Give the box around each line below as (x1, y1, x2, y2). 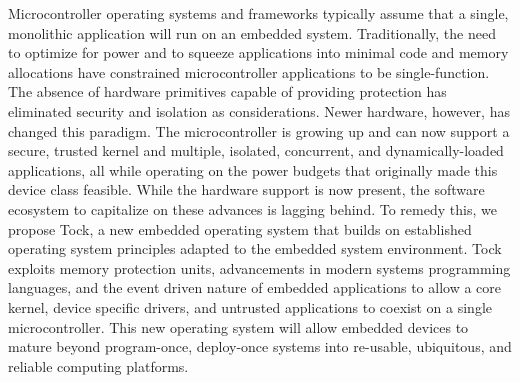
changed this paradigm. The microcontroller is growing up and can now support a (8, 120, 510, 141)
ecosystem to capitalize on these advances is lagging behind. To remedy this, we (8, 198, 497, 219)
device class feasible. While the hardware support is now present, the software (8, 179, 485, 200)
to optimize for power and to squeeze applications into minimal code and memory (8, 42, 509, 63)
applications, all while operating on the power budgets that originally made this (8, 159, 498, 180)
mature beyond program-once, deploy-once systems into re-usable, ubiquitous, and (8, 336, 512, 357)
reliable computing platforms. (8, 355, 189, 376)
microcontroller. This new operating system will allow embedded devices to (8, 316, 469, 337)
